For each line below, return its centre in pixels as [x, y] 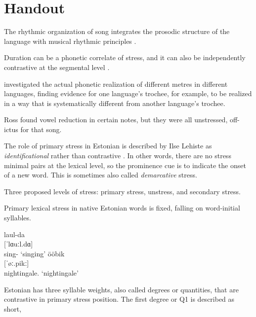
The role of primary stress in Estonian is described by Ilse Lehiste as [108, 146]
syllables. [18, 218]
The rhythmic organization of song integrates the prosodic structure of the [117, 31]
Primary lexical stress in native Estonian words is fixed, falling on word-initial [122, 208]
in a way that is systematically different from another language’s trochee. [115, 103]
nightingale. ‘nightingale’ [41, 273]
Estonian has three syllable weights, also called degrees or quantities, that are [121, 289]
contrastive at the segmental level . [57, 67]
